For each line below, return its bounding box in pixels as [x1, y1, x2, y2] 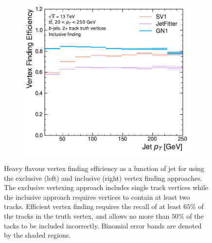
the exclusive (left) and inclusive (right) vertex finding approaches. [4, 173, 202, 183]
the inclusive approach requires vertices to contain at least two [4, 191, 190, 202]
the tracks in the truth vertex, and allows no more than [4, 210, 170, 221]
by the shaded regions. [4, 230, 71, 240]
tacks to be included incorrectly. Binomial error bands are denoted [4, 220, 202, 230]
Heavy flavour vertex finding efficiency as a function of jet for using [4, 163, 205, 173]
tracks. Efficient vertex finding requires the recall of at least [4, 201, 181, 211]
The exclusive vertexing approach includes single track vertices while [4, 182, 209, 192]
